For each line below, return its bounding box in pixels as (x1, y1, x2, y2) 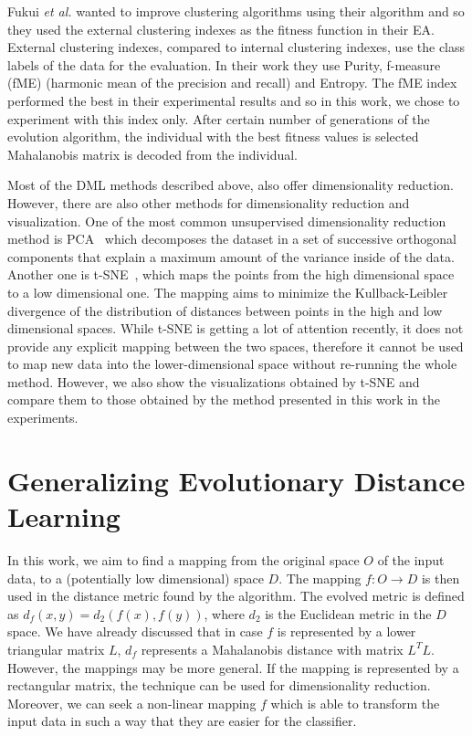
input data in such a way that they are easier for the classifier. (7, 711, 357, 731)
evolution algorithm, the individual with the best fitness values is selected (7, 127, 419, 146)
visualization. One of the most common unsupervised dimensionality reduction (7, 211, 446, 230)
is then (421, 568, 460, 587)
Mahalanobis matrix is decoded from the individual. (7, 144, 299, 163)
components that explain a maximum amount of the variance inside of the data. (7, 247, 455, 266)
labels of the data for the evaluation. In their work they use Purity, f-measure (7, 55, 441, 74)
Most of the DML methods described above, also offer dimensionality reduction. (7, 175, 454, 195)
